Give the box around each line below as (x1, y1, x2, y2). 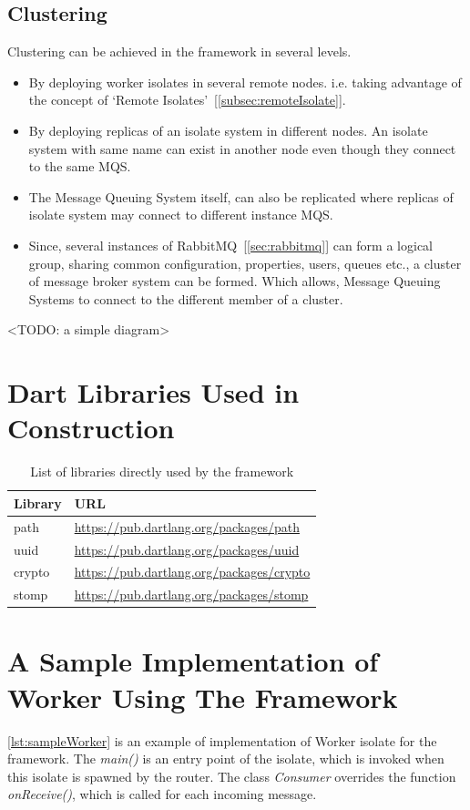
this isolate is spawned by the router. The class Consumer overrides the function (7, 766, 456, 785)
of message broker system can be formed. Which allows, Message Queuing (28, 272, 441, 291)
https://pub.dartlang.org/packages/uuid (74, 539, 300, 559)
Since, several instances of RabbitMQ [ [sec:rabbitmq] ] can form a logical (28, 235, 433, 254)
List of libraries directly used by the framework (30, 462, 294, 481)
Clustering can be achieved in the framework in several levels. (7, 42, 352, 61)
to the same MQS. (28, 157, 131, 176)
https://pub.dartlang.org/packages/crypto (74, 562, 311, 581)
